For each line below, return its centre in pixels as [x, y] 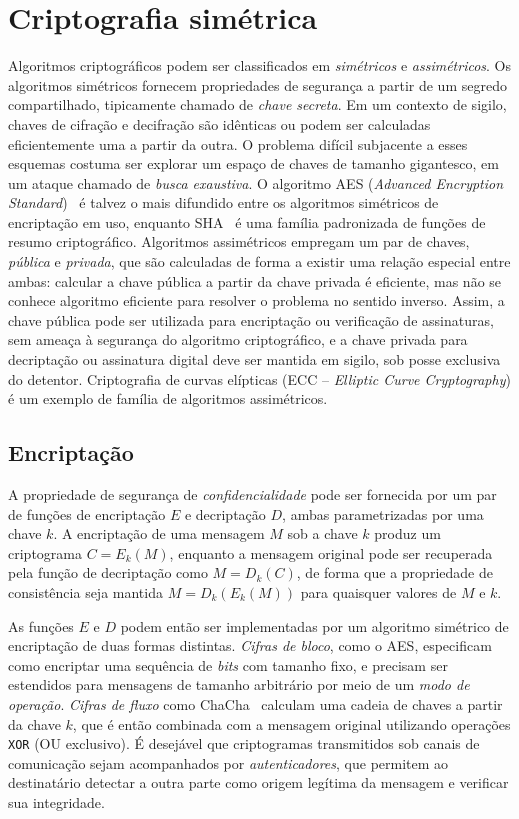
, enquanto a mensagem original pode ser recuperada [331, 552]
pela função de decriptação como [108, 572]
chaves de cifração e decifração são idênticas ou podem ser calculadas [219, 123]
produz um [407, 533]
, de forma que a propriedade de [394, 572]
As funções [41, 625]
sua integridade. [56, 801]
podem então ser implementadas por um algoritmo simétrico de [314, 625]
